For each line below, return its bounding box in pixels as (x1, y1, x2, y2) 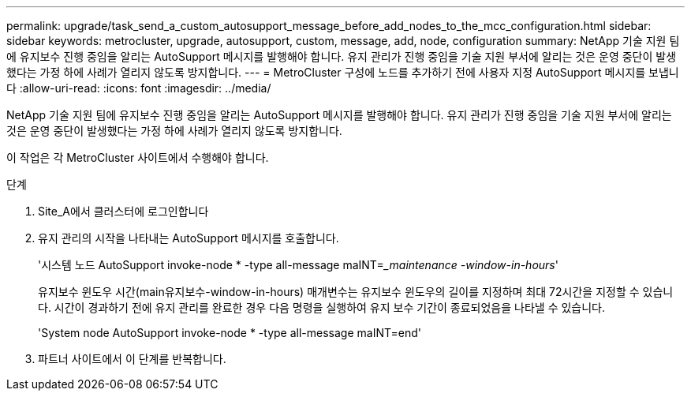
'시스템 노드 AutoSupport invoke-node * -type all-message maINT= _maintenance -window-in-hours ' (38, 258, 558, 272)
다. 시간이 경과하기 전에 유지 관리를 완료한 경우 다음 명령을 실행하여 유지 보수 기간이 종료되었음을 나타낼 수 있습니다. (38, 301, 606, 314)
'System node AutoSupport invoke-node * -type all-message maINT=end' (38, 326, 422, 339)
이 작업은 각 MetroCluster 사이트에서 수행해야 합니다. (6, 151, 269, 164)
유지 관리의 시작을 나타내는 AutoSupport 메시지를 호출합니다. (38, 231, 339, 245)
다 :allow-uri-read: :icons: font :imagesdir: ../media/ (6, 81, 271, 95)
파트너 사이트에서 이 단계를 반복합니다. (38, 352, 226, 365)
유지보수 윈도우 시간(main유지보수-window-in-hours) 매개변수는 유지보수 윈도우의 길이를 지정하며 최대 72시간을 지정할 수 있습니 (38, 285, 674, 298)
